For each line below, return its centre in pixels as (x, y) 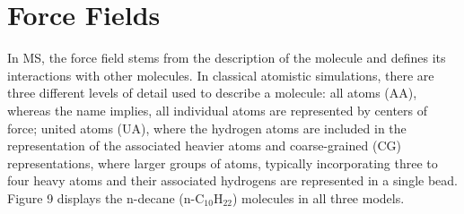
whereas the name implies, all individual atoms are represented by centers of (217, 110)
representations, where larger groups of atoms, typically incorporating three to (223, 163)
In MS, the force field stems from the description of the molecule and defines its (227, 58)
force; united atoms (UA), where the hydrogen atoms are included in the (207, 128)
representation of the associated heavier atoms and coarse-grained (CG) (204, 146)
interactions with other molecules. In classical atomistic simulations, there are (221, 75)
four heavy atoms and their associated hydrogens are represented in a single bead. (232, 180)
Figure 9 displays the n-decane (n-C (106, 197)
